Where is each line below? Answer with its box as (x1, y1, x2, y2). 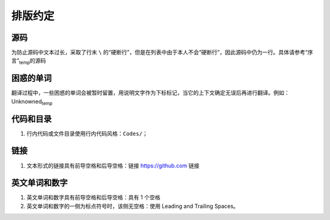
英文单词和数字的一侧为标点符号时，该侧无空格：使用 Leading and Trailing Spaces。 (26, 202, 239, 210)
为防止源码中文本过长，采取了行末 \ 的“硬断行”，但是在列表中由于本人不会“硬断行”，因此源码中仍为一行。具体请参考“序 (11, 49, 313, 56)
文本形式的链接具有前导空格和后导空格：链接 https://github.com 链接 (26, 162, 200, 169)
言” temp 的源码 (11, 57, 46, 66)
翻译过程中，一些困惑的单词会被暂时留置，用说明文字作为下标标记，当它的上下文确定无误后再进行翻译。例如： (11, 89, 290, 97)
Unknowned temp (11, 98, 53, 106)
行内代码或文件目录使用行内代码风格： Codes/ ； (26, 130, 148, 137)
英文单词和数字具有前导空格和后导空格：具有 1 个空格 (26, 194, 161, 201)
